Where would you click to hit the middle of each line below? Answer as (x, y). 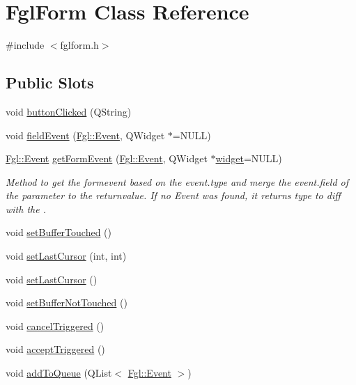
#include (25, 45)
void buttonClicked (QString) (69, 111)
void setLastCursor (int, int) (66, 256)
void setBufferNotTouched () (67, 302)
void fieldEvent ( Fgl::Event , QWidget (85, 135)
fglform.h (79, 45)
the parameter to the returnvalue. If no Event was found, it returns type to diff (173, 195)
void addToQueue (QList (59, 373)
